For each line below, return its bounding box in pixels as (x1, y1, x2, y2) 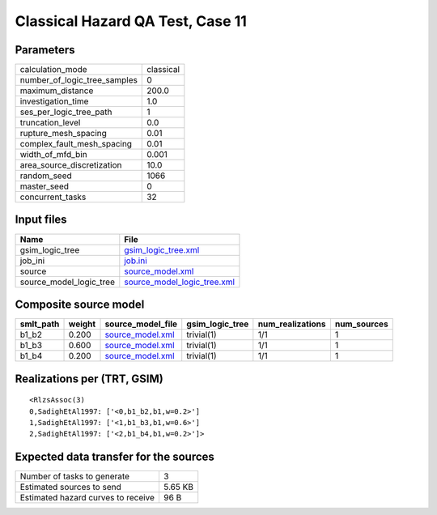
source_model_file (104, 318, 178, 330)
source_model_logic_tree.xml (124, 276, 235, 287)
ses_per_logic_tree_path (19, 106, 112, 117)
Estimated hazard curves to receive (19, 492, 155, 504)
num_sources (334, 318, 388, 330)
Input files (15, 213, 68, 227)
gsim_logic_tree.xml (124, 244, 200, 255)
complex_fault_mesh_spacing (19, 138, 133, 150)
